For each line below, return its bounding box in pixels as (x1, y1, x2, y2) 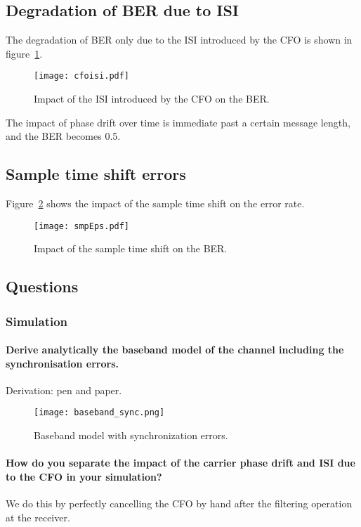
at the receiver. (6, 509, 70, 524)
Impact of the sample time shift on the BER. (34, 241, 228, 256)
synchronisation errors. (6, 356, 119, 370)
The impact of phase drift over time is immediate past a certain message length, (6, 115, 350, 129)
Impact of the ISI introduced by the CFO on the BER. (34, 91, 270, 106)
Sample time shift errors (6, 163, 186, 185)
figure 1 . (6, 46, 43, 60)
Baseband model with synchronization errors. (34, 428, 228, 443)
